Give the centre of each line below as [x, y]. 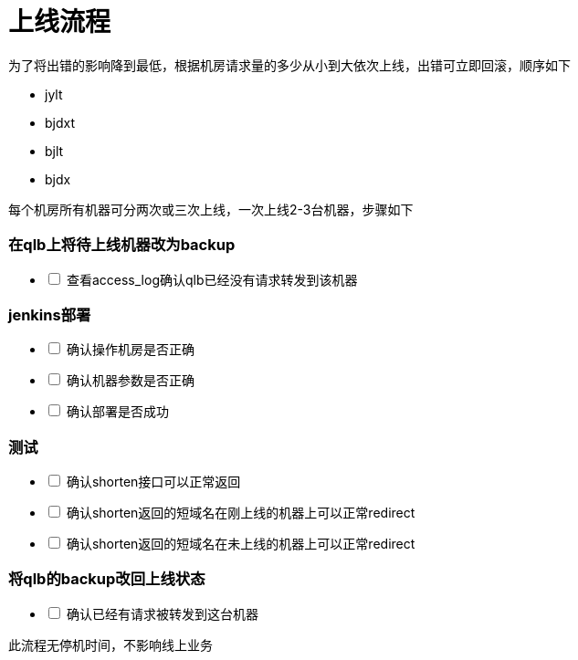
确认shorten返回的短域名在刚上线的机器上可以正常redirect [241, 513]
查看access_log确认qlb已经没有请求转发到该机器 [212, 279]
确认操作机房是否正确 [130, 350]
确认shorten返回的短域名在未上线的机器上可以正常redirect [241, 544]
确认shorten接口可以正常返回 [153, 482]
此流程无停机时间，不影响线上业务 [110, 644]
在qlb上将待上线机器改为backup [122, 245]
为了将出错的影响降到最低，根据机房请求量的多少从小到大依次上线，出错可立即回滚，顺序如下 [289, 65]
